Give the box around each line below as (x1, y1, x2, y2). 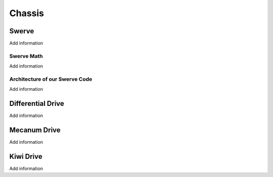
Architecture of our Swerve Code (9, 76, 93, 83)
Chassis (9, 8, 44, 19)
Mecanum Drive (9, 126, 61, 135)
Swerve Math (9, 52, 43, 60)
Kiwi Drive (9, 152, 42, 161)
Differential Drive (9, 99, 64, 108)
